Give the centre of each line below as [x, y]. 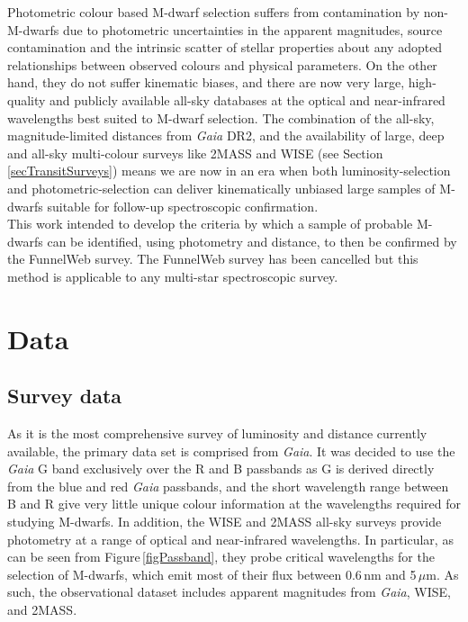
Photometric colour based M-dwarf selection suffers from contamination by [214, 12]
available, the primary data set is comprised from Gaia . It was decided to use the [231, 451]
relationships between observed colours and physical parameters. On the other [222, 64]
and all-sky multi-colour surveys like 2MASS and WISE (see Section [195, 153]
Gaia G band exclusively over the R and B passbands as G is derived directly [221, 469]
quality [27, 99]
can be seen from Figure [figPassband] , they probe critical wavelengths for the [221, 557]
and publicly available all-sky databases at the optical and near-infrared [247, 99]
